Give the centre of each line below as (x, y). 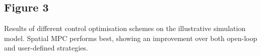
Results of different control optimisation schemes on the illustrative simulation (125, 28)
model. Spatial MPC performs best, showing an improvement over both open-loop (131, 38)
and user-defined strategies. (46, 48)
